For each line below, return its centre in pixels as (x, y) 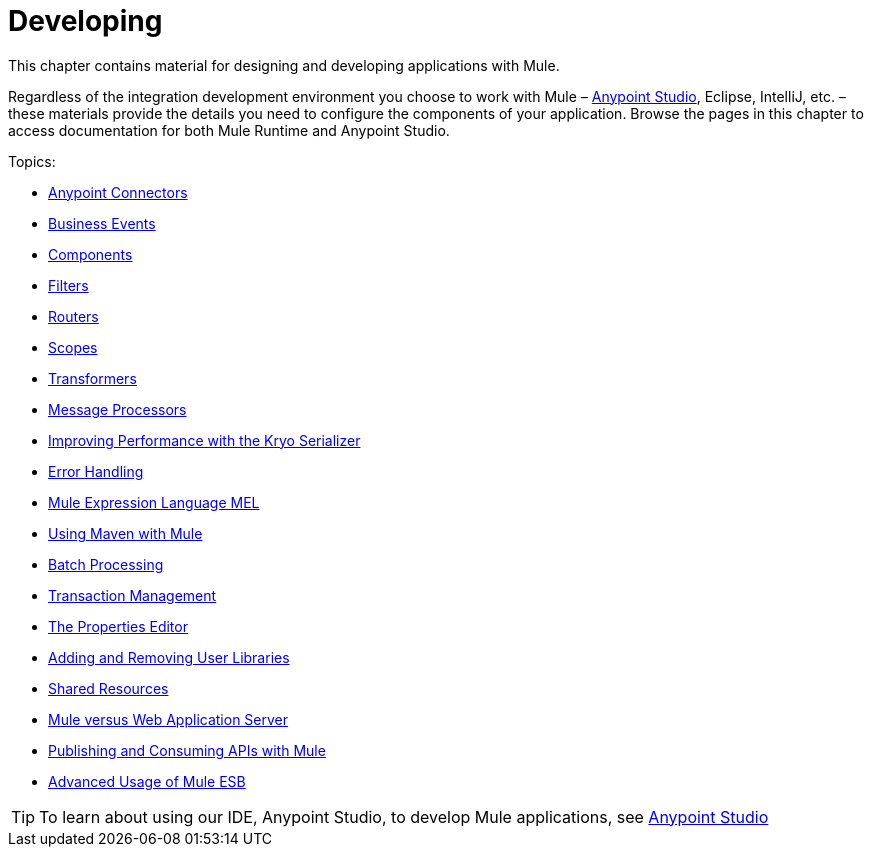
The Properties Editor (118, 626)
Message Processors (117, 409)
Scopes (73, 347)
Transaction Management (132, 595)
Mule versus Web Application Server (168, 719)
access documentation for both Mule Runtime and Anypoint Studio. (229, 130)
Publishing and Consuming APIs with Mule (187, 750)
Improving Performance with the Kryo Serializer (204, 440)
